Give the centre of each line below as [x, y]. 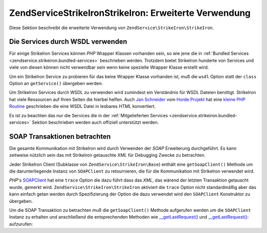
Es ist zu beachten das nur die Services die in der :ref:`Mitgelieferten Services [89, 115]
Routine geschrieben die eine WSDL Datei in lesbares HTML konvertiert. [82, 106]
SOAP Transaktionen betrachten [60, 136]
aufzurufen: [21, 224]
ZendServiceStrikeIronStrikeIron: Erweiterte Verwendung [130, 13]
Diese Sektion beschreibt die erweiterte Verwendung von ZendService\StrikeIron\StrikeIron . [111, 28]
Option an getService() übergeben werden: [56, 84]
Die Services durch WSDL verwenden [68, 42]
